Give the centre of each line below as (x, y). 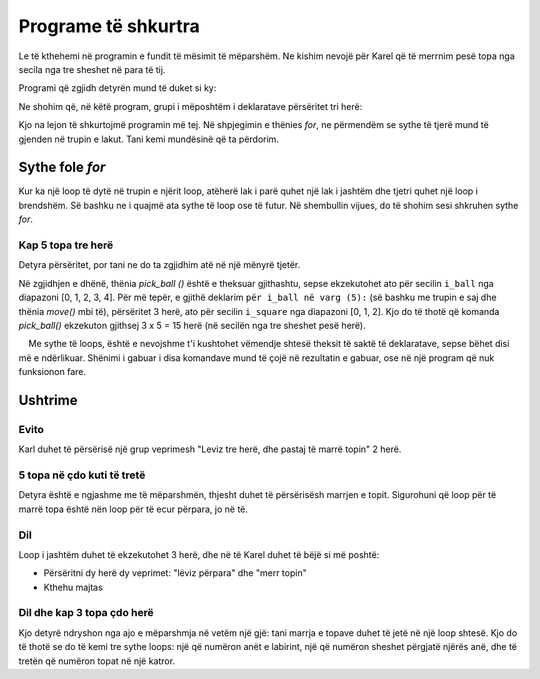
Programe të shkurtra (109, 26)
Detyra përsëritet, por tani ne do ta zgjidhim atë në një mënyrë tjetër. (159, 265)
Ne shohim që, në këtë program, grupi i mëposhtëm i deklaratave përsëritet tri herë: (190, 106)
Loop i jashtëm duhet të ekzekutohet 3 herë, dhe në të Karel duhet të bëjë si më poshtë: (199, 554)
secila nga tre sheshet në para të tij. (92, 69)
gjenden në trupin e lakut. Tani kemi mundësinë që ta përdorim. (149, 139)
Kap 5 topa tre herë (66, 245)
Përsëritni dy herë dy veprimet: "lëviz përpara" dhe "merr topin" (175, 573)
